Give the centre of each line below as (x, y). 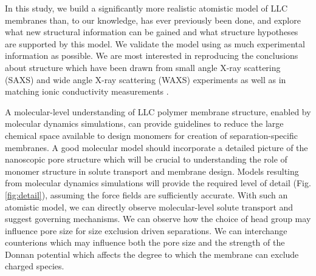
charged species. (35, 266)
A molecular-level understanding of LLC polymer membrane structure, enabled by (158, 111)
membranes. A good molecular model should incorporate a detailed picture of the (156, 147)
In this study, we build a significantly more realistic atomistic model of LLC (146, 8)
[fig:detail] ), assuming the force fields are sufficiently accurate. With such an (146, 194)
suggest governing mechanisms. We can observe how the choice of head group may (158, 219)
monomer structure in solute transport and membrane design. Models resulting (152, 171)
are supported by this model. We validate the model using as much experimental (155, 43)
